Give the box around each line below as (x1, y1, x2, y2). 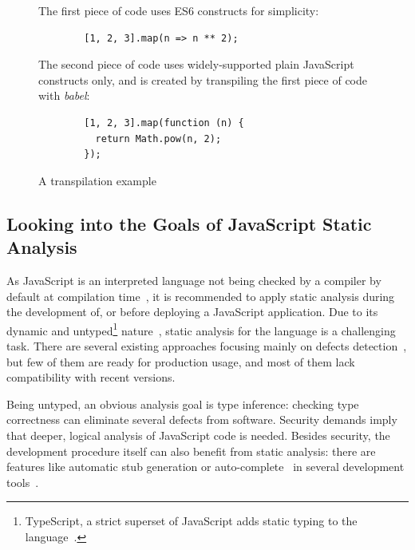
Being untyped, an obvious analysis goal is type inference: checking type (6, 395, 359, 412)
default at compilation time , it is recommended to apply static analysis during (6, 287, 395, 304)
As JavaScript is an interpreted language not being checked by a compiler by (6, 271, 381, 288)
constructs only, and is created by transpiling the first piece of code (38, 71, 367, 88)
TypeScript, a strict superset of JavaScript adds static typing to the (25, 512, 358, 529)
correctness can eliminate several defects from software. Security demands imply (6, 411, 397, 428)
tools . (6, 473, 39, 490)
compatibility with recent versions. (6, 369, 176, 386)
